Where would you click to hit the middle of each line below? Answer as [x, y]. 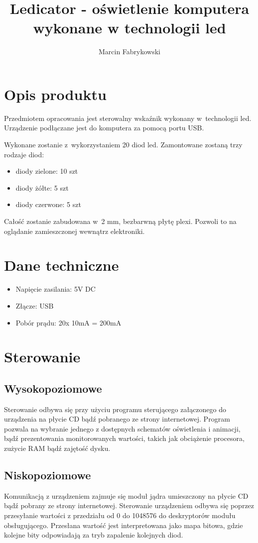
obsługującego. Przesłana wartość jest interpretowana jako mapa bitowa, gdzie [124, 525]
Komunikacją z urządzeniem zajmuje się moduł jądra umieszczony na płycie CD [126, 495]
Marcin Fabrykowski [129, 52]
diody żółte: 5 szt [42, 187]
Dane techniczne [62, 265]
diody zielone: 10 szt [47, 171]
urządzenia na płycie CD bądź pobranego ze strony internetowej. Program [117, 419]
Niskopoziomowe [48, 475]
